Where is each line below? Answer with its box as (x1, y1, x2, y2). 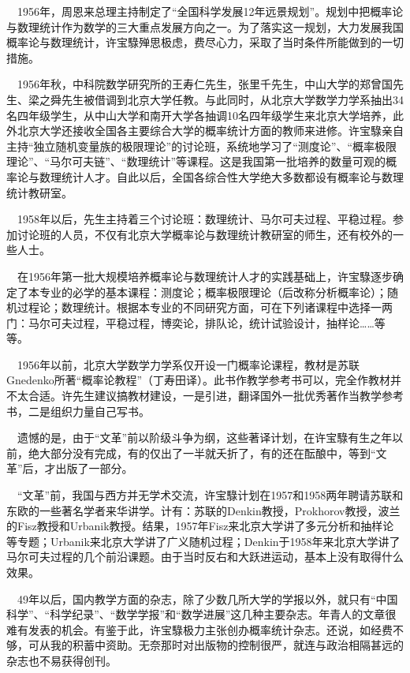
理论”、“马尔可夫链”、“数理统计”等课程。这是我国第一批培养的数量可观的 (6, 153, 386, 170)
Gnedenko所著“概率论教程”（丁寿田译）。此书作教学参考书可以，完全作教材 (6, 372, 390, 388)
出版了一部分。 (55, 460, 133, 477)
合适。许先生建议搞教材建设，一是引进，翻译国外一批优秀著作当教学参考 (28, 387, 404, 404)
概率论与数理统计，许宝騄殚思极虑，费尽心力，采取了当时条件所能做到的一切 (6, 34, 404, 50)
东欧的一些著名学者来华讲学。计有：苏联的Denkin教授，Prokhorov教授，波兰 (6, 502, 401, 518)
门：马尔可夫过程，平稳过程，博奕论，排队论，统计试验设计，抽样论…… (6, 314, 375, 331)
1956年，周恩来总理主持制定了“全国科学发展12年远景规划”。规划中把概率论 (17, 3, 404, 19)
